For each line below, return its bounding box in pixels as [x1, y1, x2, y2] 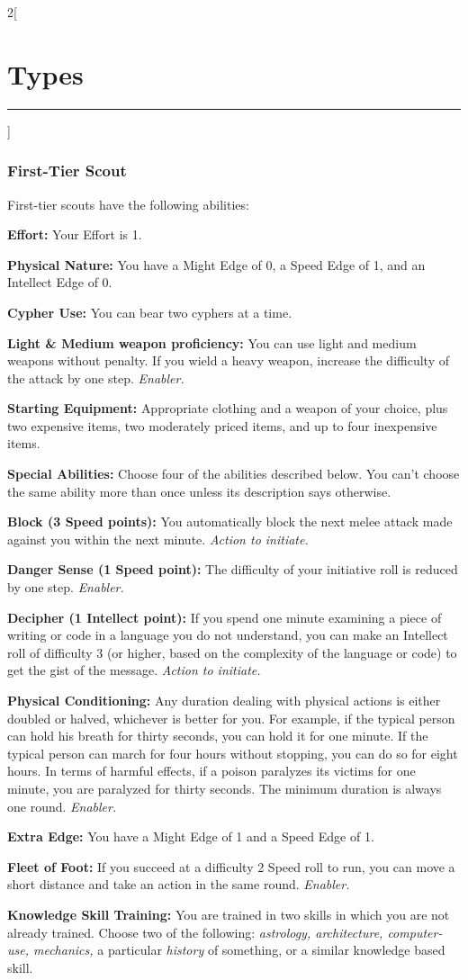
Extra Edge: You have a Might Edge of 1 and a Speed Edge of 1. [7, 827, 374, 846]
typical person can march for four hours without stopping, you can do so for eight [7, 743, 458, 762]
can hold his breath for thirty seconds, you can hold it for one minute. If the [7, 726, 428, 745]
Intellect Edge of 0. [7, 273, 112, 292]
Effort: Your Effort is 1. [7, 225, 142, 244]
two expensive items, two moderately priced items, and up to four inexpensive [7, 416, 437, 435]
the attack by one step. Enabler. [7, 368, 184, 387]
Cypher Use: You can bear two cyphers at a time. [7, 302, 292, 321]
